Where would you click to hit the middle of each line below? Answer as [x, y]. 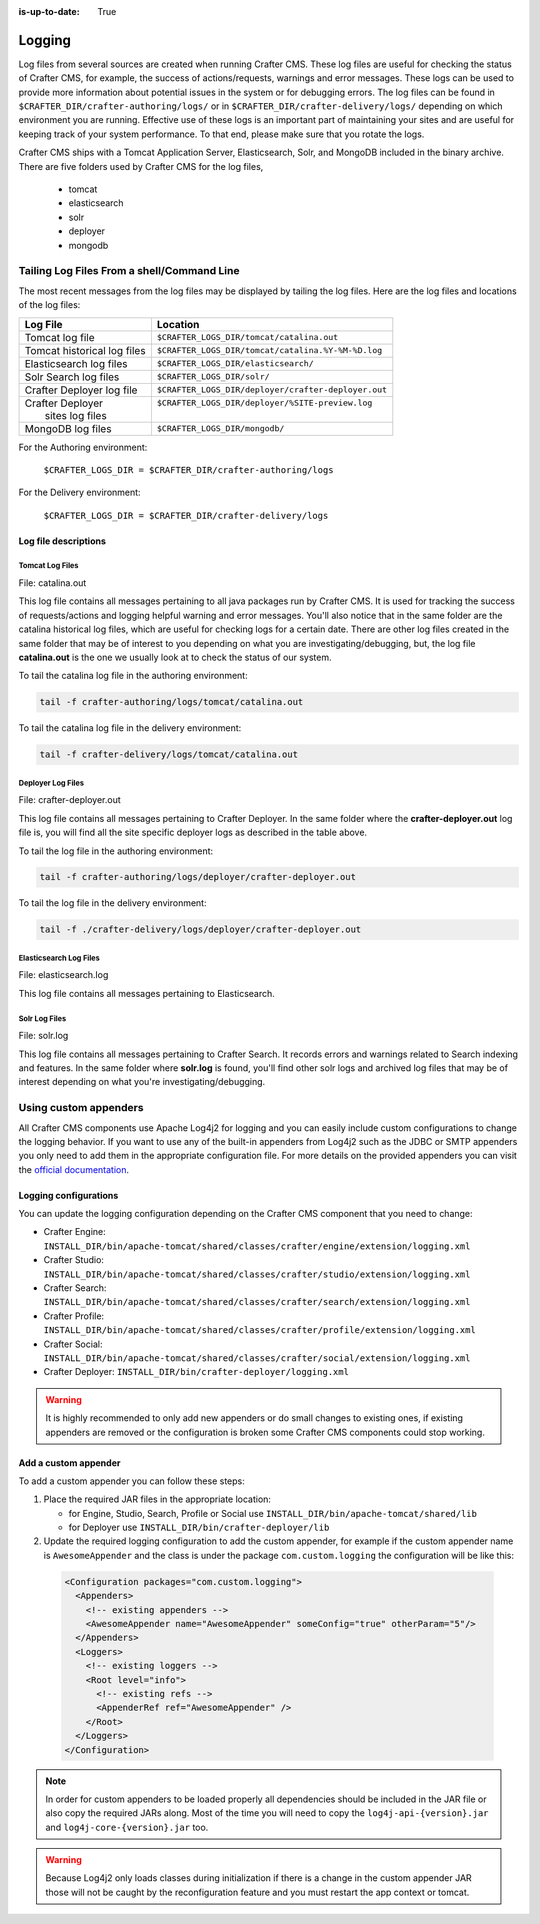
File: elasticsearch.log [63, 975]
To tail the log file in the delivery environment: [112, 903]
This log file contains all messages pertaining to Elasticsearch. [146, 993]
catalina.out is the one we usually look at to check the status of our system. [175, 657]
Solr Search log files [72, 377]
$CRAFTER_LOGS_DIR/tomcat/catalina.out [247, 337]
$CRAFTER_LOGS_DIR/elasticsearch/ [235, 363]
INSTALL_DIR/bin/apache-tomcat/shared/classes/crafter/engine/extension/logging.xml [257, 1246]
